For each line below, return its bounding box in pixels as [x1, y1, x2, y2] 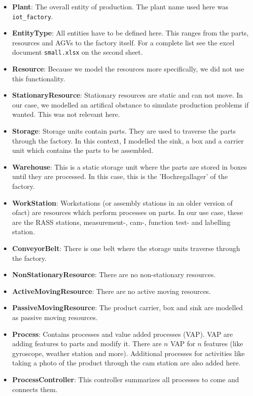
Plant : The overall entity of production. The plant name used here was [12, 1, 228, 11]
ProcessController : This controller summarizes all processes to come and [12, 374, 239, 384]
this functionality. [12, 73, 66, 83]
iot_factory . [12, 11, 53, 21]
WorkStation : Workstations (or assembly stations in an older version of [12, 197, 233, 208]
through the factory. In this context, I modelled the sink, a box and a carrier [12, 135, 244, 145]
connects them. [12, 384, 58, 394]
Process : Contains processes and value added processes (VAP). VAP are [12, 328, 233, 339]
